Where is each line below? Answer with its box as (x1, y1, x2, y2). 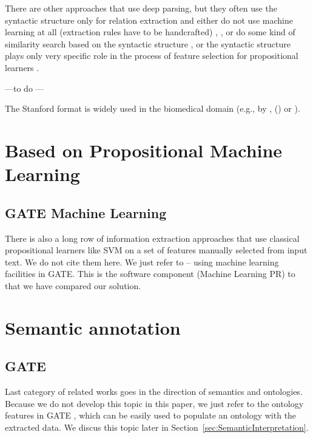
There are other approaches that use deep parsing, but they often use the (5, 2, 277, 14)
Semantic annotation (5, 315, 181, 340)
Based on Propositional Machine (5, 137, 283, 162)
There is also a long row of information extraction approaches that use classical (5, 231, 300, 244)
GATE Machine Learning (5, 203, 167, 222)
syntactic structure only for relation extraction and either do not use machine (5, 13, 293, 26)
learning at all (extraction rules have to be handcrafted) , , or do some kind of (5, 26, 295, 38)
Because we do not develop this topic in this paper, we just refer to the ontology (5, 397, 304, 409)
